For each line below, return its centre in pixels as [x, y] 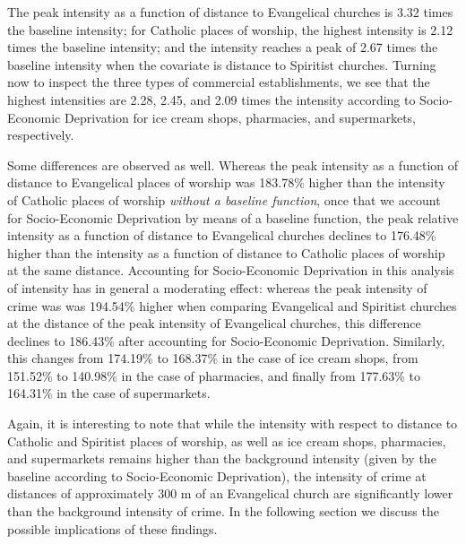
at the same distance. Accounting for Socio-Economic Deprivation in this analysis [231, 270]
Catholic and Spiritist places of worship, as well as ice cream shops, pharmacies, [227, 440]
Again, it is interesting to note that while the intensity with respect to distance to [233, 423]
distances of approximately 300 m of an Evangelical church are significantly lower [230, 493]
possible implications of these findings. [112, 528]
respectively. [41, 135]
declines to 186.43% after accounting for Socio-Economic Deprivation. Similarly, [226, 340]
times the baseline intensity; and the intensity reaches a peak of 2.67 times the [223, 47]
